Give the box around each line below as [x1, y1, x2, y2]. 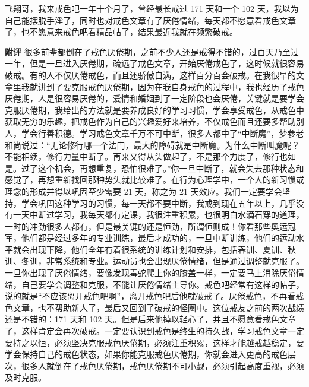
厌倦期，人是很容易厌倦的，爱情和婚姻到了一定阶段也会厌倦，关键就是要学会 [5, 92, 304, 104]
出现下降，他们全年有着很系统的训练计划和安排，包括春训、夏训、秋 [29, 243, 296, 255]
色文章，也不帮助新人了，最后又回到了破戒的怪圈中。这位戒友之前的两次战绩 [5, 301, 304, 313]
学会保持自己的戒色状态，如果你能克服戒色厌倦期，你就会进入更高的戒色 [5, 348, 288, 360]
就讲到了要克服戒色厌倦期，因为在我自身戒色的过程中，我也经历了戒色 [29, 80, 304, 93]
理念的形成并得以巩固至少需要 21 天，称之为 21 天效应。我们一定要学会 [5, 185, 282, 197]
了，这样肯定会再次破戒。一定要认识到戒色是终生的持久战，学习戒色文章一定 [5, 325, 304, 337]
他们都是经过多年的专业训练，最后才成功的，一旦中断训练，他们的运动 [21, 231, 296, 244]
